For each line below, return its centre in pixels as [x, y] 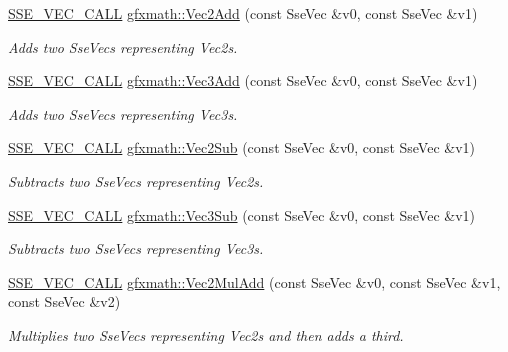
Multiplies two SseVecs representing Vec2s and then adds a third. [206, 334]
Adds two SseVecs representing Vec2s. [123, 46]
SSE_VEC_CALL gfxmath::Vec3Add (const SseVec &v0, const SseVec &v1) [243, 80]
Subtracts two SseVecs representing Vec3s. [136, 248]
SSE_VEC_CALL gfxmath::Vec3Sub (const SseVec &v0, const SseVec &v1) [242, 214]
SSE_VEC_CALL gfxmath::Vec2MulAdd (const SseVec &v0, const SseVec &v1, [254, 281]
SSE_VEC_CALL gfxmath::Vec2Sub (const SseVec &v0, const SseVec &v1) [242, 147]
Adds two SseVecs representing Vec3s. [123, 113]
